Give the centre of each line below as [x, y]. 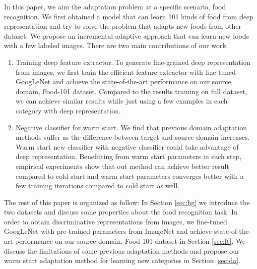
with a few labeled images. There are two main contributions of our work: [116, 45]
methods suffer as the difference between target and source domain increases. [132, 137]
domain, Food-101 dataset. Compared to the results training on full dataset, [131, 91]
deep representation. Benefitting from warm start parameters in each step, [128, 156]
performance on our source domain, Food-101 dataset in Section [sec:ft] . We [130, 241]
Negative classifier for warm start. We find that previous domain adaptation [131, 127]
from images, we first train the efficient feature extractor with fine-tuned [126, 72]
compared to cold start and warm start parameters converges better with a [129, 176]
